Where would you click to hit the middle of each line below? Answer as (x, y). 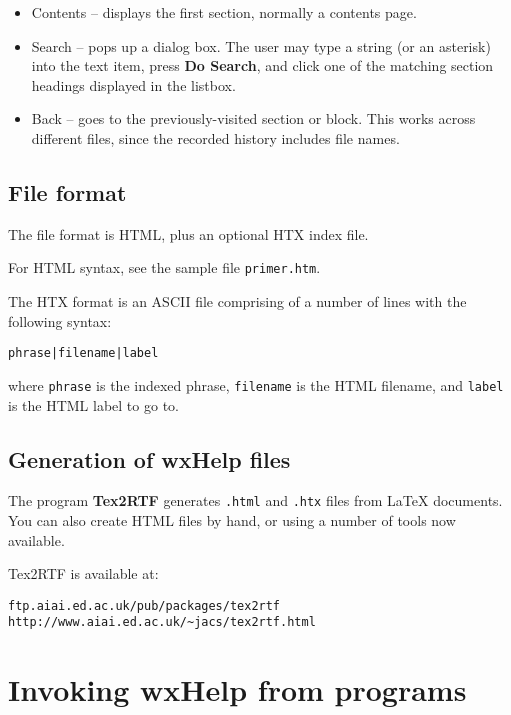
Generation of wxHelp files (149, 458)
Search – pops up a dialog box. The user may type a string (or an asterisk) (261, 45)
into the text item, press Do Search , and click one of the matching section (262, 65)
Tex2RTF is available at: (83, 573)
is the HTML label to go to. (93, 404)
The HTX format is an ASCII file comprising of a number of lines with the (237, 301)
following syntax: (60, 320)
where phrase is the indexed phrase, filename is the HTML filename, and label (256, 384)
